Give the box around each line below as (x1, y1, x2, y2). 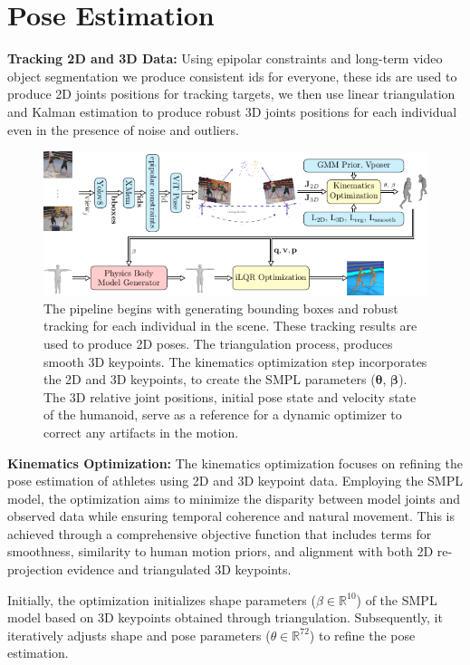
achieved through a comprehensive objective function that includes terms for (7, 524, 432, 543)
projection (7, 560, 63, 579)
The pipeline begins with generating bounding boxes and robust (43, 298, 398, 317)
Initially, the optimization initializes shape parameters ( (7, 590, 316, 609)
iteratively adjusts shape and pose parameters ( (7, 625, 271, 644)
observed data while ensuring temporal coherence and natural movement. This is (7, 506, 455, 525)
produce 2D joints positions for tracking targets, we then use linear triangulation (7, 84, 456, 103)
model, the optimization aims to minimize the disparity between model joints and (7, 488, 460, 507)
